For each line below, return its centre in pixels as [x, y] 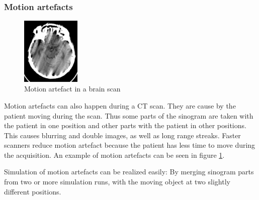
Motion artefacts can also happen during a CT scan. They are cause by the [120, 105]
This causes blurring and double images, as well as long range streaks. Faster [122, 135]
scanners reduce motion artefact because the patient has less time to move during [130, 145]
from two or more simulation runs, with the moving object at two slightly [117, 182]
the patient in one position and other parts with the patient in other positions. [125, 125]
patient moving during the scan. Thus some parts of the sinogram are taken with [129, 115]
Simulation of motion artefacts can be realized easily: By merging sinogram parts [129, 172]
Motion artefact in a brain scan [72, 89]
